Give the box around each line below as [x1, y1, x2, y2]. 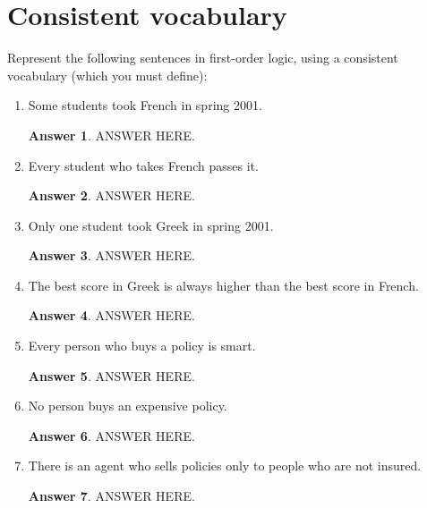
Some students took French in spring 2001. [28, 96, 262, 114]
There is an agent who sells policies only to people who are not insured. [28, 456, 422, 475]
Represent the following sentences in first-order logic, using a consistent [7, 48, 398, 67]
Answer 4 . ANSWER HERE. [28, 306, 195, 325]
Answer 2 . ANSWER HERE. [28, 186, 195, 205]
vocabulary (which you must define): [7, 65, 208, 84]
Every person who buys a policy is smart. [28, 336, 256, 355]
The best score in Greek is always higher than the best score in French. [28, 275, 419, 294]
